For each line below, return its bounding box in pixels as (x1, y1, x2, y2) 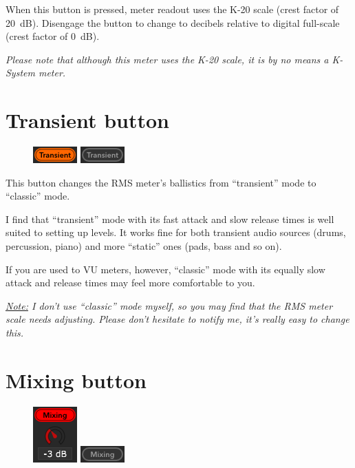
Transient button (6, 106, 169, 134)
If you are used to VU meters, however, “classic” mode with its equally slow (6, 262, 325, 276)
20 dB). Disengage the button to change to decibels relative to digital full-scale (6, 15, 340, 30)
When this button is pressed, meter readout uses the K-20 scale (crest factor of (6, 2, 339, 16)
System (6, 65, 35, 80)
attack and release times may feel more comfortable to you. (6, 275, 255, 290)
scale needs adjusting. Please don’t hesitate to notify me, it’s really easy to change (6, 312, 349, 326)
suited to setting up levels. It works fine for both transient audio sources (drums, (6, 225, 346, 240)
